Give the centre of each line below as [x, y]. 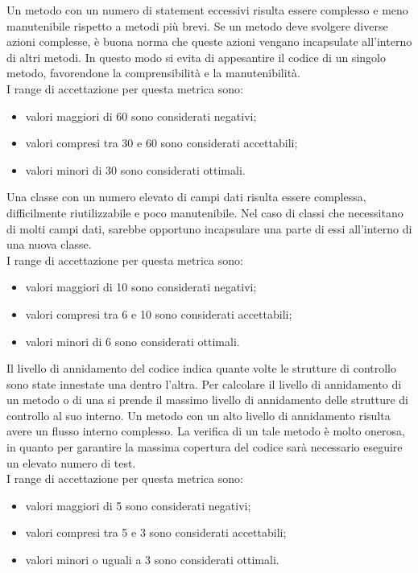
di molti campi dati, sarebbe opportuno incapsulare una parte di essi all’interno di [209, 228]
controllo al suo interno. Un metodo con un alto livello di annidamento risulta [199, 415]
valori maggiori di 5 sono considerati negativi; [138, 505]
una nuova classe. [49, 244]
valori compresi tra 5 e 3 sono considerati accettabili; [156, 532]
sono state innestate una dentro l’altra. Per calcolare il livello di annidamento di [204, 383]
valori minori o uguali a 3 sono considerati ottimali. [152, 560]
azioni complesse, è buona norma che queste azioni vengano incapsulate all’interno [209, 41]
